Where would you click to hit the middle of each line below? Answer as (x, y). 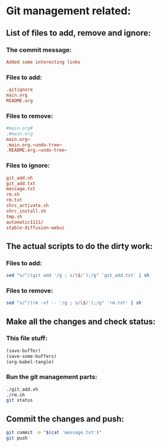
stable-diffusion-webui (36, 228)
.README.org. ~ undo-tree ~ (37, 150)
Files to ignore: (28, 166)
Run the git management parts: (52, 377)
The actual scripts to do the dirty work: (79, 246)
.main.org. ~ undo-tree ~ (34, 145)
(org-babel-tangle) (30, 362)
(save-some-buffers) (32, 356)
